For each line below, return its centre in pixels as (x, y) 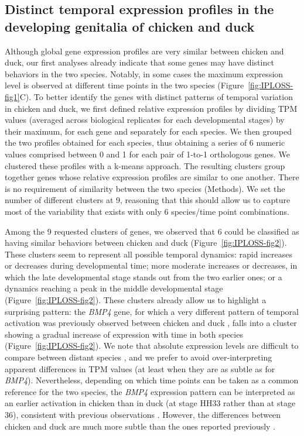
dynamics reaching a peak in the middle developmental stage (114, 288)
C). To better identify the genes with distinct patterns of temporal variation (156, 96)
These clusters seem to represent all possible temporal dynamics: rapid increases (148, 254)
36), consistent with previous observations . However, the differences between (143, 414)
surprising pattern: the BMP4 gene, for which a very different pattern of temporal (152, 311)
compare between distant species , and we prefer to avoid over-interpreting (139, 357)
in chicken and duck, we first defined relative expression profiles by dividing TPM (151, 108)
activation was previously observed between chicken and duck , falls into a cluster (151, 323)
